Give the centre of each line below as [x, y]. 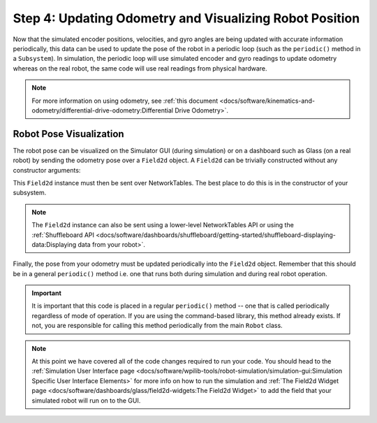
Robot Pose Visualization [69, 134]
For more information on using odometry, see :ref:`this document [125, 101]
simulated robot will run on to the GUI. [86, 400]
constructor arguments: [47, 170]
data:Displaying [54, 244]
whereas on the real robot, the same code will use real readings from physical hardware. [140, 68]
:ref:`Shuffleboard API [63, 235]
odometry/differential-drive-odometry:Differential [103, 110]
